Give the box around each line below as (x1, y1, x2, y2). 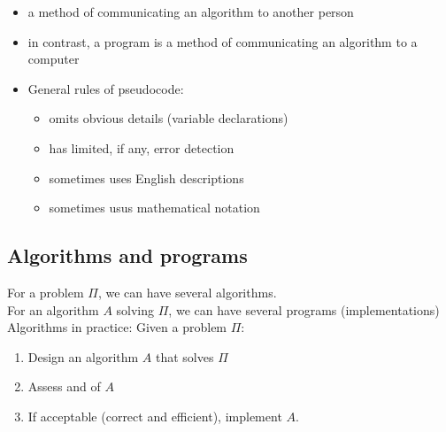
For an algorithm (7, 300, 99, 319)
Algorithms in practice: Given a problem (7, 318, 227, 336)
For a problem (7, 282, 84, 301)
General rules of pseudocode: (27, 79, 184, 97)
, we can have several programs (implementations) (168, 300, 440, 319)
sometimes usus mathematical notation (49, 198, 260, 217)
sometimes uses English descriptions (49, 168, 244, 187)
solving (116, 300, 155, 319)
